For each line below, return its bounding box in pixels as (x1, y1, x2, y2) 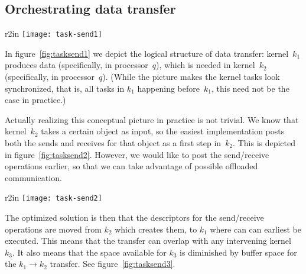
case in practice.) (5, 94, 66, 106)
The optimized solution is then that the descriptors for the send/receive (5, 211, 264, 224)
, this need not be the (211, 82, 289, 94)
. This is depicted (233, 137, 296, 149)
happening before (137, 82, 200, 94)
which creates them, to (115, 223, 197, 235)
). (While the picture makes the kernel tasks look (102, 70, 280, 83)
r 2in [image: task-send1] (5, 27, 102, 40)
